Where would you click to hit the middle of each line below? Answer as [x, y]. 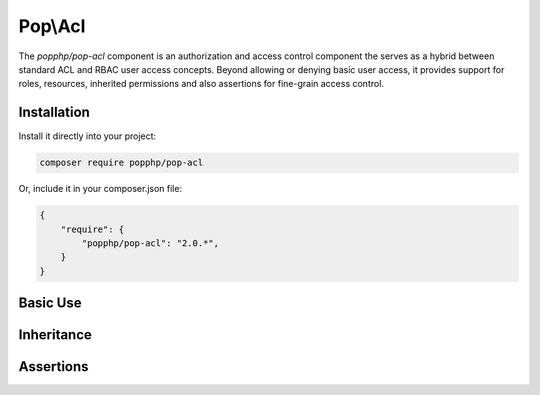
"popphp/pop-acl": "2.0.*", [150, 243]
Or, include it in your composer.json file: [100, 189]
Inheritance [55, 335]
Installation [54, 112]
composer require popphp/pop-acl [121, 163]
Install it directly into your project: [87, 136]
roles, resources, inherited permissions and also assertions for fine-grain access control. [201, 84]
